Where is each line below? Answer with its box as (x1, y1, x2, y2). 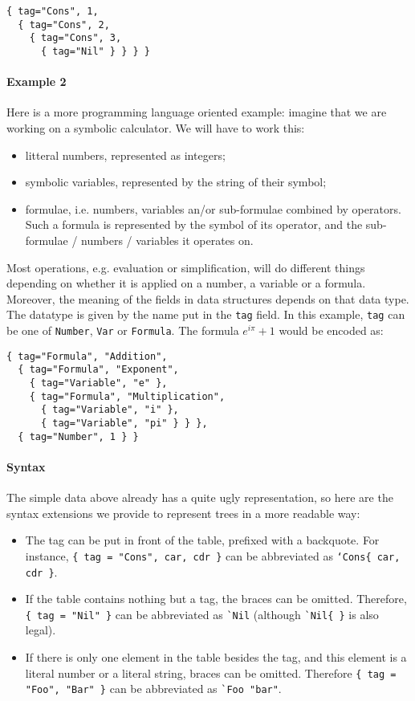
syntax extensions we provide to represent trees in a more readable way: (6, 504, 360, 521)
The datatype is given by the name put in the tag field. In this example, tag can (6, 306, 405, 323)
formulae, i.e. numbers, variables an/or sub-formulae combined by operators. (25, 200, 401, 217)
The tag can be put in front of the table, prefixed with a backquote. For (25, 532, 380, 548)
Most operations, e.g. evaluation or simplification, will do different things (6, 259, 365, 275)
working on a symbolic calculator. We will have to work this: (6, 120, 305, 137)
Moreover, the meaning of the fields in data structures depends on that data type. (6, 290, 409, 307)
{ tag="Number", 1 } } (18, 430, 139, 442)
